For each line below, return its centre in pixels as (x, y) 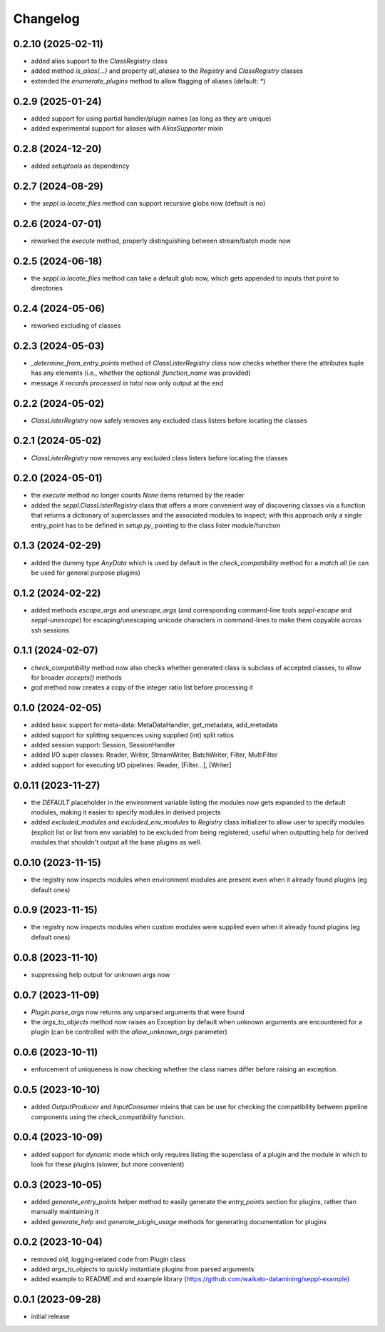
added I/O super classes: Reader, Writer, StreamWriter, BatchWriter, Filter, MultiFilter (154, 755)
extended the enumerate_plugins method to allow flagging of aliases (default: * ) (148, 81)
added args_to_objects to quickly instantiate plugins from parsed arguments (143, 1269)
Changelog (46, 19)
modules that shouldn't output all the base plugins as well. (117, 842)
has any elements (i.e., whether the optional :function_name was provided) (141, 373)
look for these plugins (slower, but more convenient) (108, 1164)
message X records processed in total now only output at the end (127, 383)
